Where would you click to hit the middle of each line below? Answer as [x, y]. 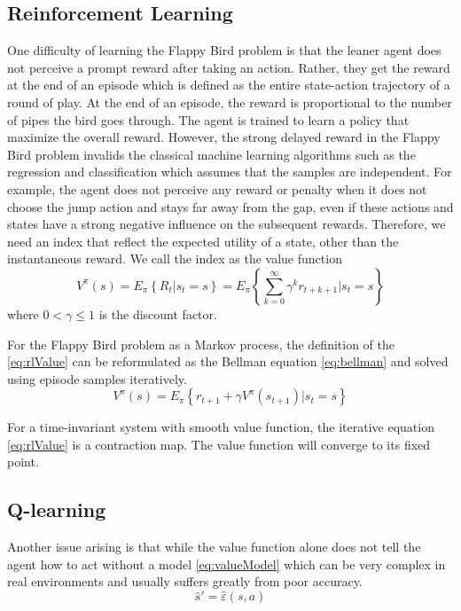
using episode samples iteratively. [97, 378]
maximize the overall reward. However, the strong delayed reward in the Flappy [224, 137]
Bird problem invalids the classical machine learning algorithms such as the [211, 154]
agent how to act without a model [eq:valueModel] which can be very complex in [227, 564]
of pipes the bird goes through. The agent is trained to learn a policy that [208, 119]
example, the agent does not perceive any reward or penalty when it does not [217, 188]
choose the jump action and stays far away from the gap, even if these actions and [230, 206]
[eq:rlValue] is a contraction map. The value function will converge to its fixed [219, 444]
